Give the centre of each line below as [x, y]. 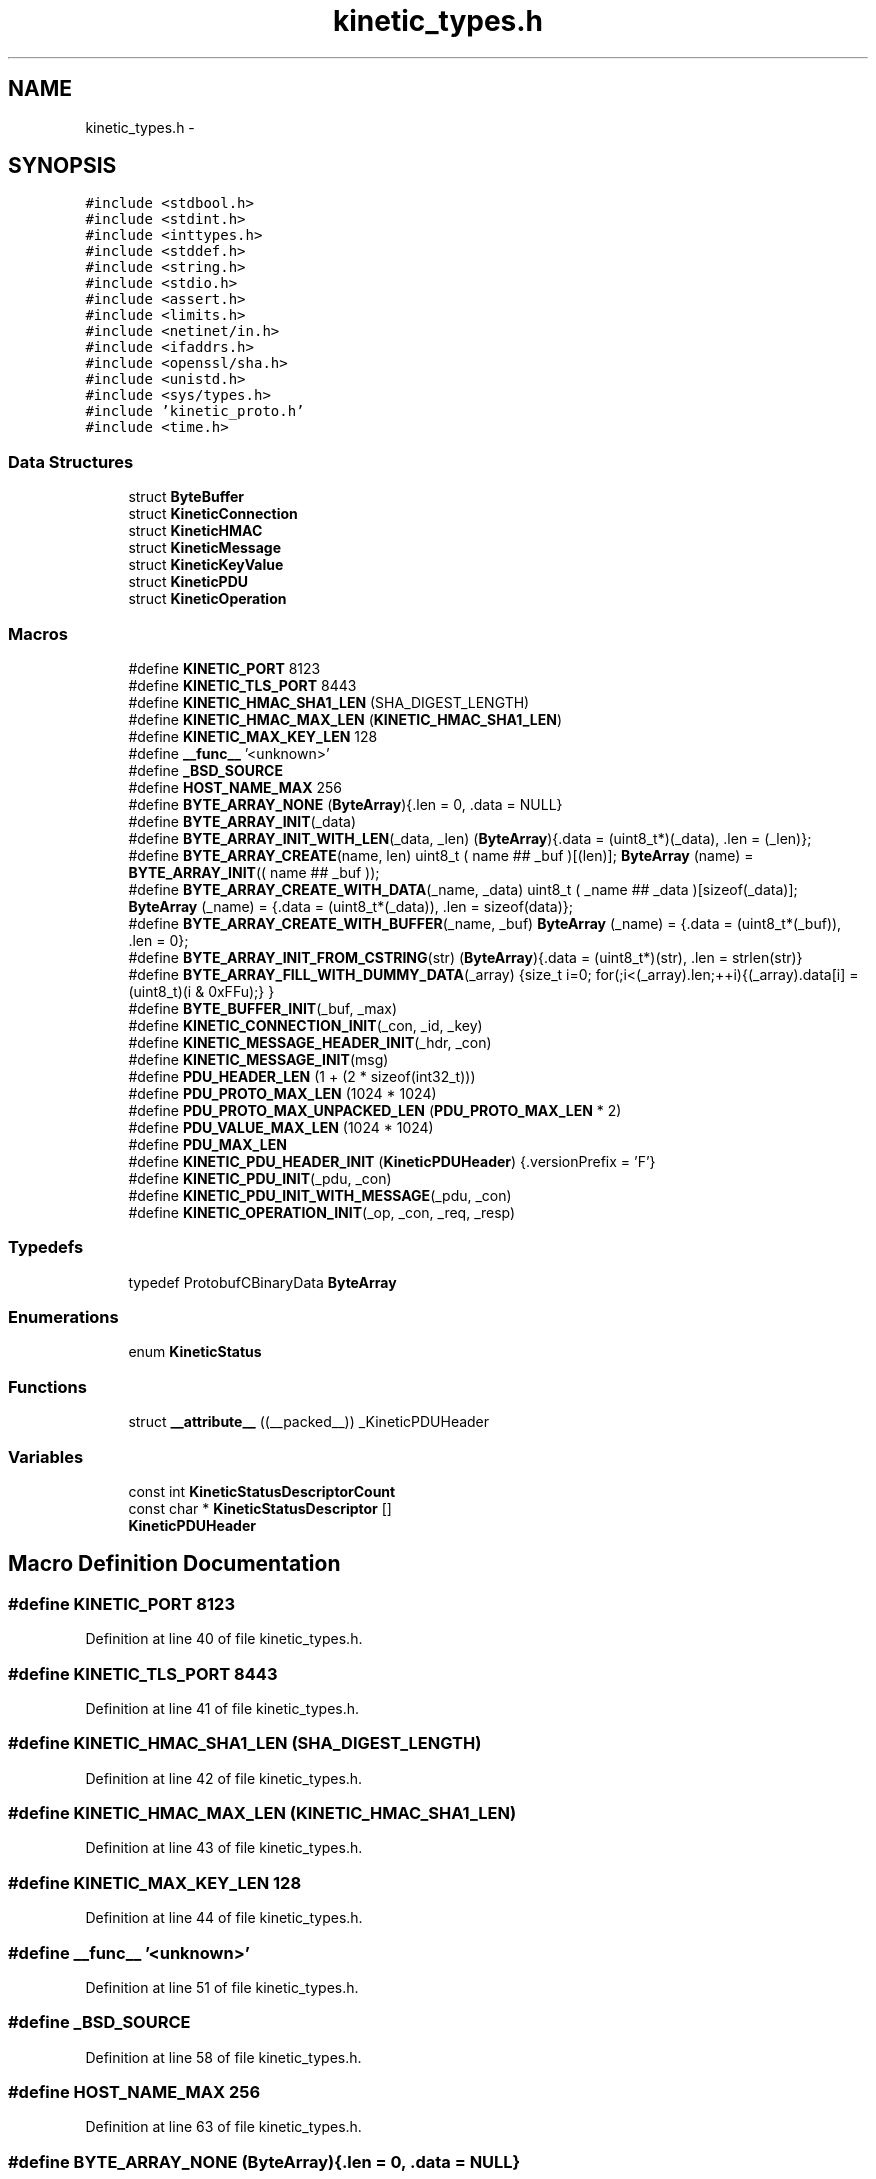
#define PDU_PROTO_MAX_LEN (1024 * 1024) [282, 1093]
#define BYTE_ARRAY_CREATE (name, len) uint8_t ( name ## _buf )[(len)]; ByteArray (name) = [441, 855]
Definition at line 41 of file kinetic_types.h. [222, 1708]
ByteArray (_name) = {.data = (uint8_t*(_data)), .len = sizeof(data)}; [351, 906]
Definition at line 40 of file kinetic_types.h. [224, 1639]
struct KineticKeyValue [206, 565]
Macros [38, 633]
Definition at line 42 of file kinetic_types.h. [224, 1778]
